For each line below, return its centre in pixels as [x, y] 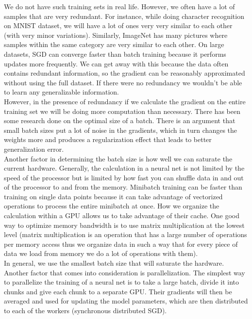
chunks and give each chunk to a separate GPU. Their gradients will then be [118, 291]
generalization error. [34, 149]
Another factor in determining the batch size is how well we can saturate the [118, 158]
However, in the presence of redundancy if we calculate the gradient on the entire [125, 101]
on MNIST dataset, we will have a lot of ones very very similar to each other [118, 25]
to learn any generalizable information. [61, 92]
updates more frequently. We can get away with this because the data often [116, 63]
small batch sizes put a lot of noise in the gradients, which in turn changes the [121, 130]
